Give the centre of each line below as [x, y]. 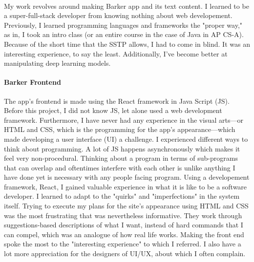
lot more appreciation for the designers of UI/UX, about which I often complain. [125, 253]
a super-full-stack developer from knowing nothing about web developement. [118, 15]
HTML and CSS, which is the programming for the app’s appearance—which [120, 129]
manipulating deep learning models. [57, 63]
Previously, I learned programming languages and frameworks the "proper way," [123, 25]
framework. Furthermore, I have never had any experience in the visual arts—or [124, 120]
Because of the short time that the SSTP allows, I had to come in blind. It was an [127, 44]
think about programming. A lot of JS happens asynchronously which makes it [122, 148]
